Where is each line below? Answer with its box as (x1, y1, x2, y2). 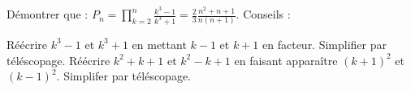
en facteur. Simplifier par (262, 35, 387, 52)
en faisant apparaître (234, 51, 338, 68)
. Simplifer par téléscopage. (56, 67, 192, 84)
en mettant (132, 35, 187, 52)
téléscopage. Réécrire (6, 51, 110, 68)
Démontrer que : (6, 6, 89, 22)
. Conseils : (236, 6, 291, 22)
